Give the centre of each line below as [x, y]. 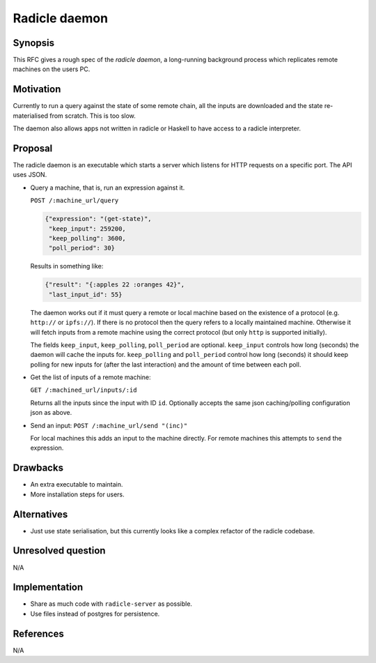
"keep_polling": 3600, [88, 238]
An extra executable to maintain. [77, 485]
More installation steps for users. [77, 494]
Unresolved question [59, 551]
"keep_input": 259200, [88, 229]
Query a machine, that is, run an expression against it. [108, 188]
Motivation [37, 90]
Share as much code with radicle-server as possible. [111, 604]
